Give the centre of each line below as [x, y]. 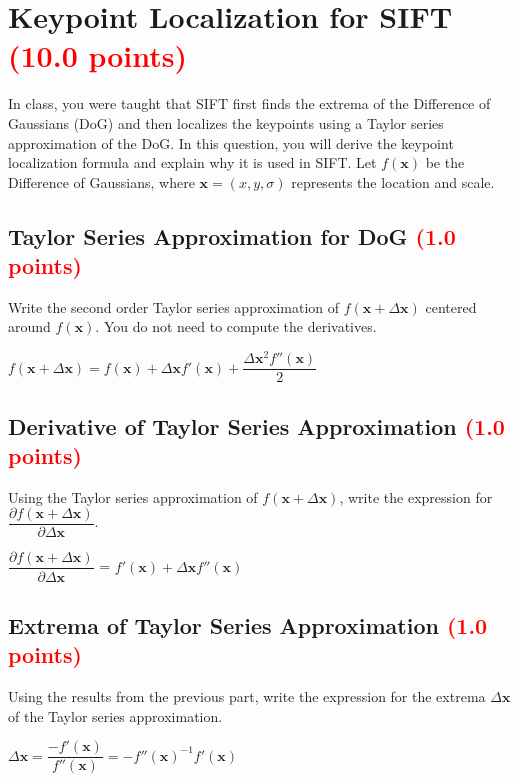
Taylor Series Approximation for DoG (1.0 [232, 235]
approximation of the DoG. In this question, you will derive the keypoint [231, 142]
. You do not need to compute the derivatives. [236, 326]
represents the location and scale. [393, 181]
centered [451, 306]
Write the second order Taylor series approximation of [174, 306]
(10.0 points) [98, 55]
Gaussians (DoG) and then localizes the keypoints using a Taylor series [226, 122]
